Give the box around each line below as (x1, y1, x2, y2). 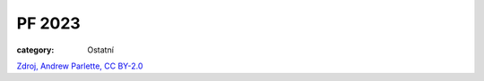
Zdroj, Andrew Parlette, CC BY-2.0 (16, 61, 143, 71)
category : (16, 45, 55, 55)
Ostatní (87, 45, 114, 55)
